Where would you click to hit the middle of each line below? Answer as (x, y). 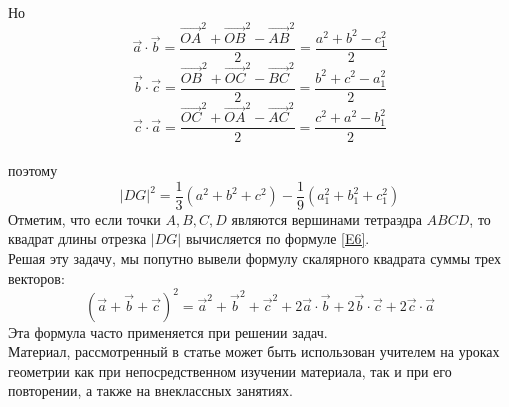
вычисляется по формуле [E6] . (277, 238)
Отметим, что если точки (84, 218)
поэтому (33, 170)
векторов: (36, 277)
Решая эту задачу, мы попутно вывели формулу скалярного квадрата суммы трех (255, 257)
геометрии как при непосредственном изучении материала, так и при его (230, 370)
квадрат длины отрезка (77, 238)
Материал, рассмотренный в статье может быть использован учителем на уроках (254, 351)
